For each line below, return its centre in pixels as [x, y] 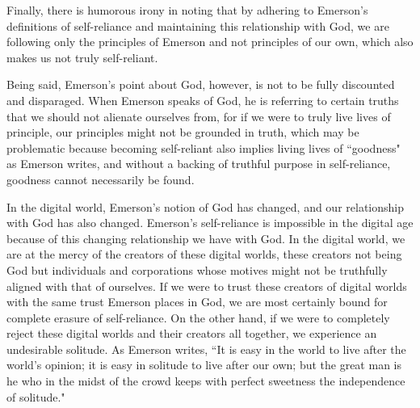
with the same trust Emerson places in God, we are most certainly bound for [197, 302]
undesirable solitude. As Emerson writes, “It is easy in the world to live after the [206, 349]
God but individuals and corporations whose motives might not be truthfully [197, 269]
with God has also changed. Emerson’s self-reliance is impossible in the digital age [210, 223]
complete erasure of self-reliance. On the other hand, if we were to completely [198, 317]
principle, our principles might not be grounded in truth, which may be [183, 132]
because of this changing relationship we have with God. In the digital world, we [206, 238]
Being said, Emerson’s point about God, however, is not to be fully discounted [201, 84]
